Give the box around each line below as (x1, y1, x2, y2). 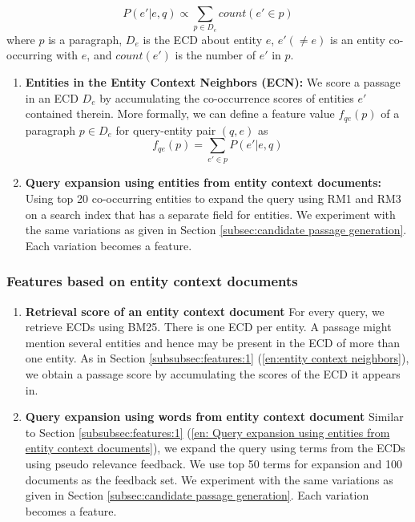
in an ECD (25, 89, 79, 106)
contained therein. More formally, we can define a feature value (25, 105, 335, 122)
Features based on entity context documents (6, 271, 298, 291)
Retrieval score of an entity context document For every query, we (25, 302, 385, 319)
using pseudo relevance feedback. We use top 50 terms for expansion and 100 (25, 455, 403, 472)
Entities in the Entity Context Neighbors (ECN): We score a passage (25, 73, 401, 90)
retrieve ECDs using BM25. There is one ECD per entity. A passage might (25, 318, 392, 335)
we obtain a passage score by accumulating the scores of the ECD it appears (25, 366, 401, 382)
